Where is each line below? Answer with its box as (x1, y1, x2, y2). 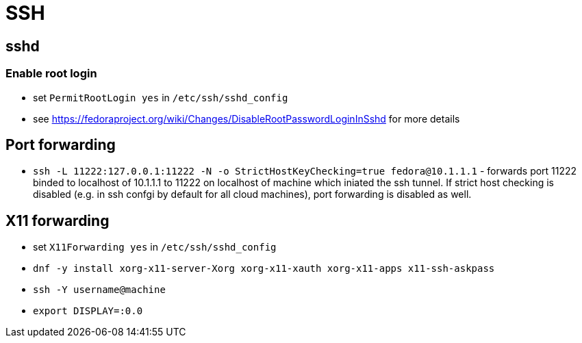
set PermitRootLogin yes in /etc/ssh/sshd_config (33, 91, 288, 103)
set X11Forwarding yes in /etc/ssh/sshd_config (33, 241, 277, 253)
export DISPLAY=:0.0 (33, 305, 143, 317)
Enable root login (5, 66, 97, 81)
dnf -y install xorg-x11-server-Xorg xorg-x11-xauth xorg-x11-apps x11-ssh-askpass (33, 263, 495, 275)
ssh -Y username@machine (33, 284, 166, 296)
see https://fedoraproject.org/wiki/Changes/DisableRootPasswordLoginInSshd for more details (33, 112, 460, 125)
